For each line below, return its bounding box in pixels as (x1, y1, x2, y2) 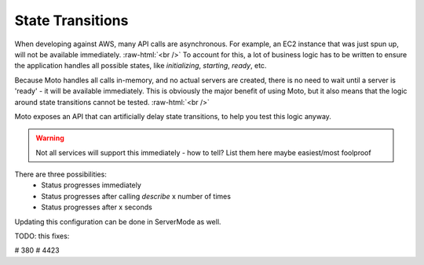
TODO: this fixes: (14, 231, 70, 241)
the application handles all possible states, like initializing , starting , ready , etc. (14, 61, 267, 71)
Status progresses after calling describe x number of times (41, 191, 232, 201)
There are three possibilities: (14, 169, 108, 180)
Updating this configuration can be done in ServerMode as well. (14, 216, 221, 227)
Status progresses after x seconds (41, 202, 152, 212)
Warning (35, 133, 64, 143)
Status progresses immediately (41, 180, 141, 190)
